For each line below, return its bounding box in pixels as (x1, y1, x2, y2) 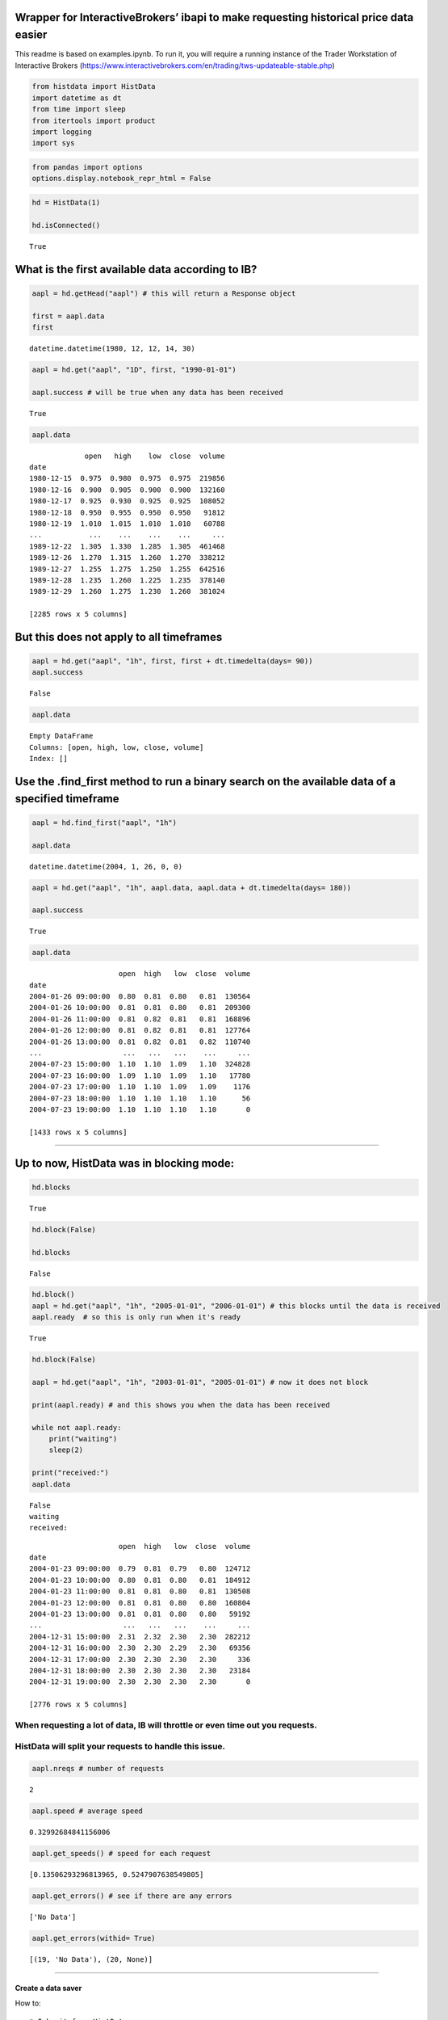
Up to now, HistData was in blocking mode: (15, 1156, 235, 1170)
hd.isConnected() (31, 221, 101, 229)
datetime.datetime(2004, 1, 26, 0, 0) (29, 861, 183, 871)
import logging (31, 128, 92, 137)
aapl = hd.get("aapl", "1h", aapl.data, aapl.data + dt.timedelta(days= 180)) (31, 883, 351, 892)
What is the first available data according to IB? (15, 263, 257, 276)
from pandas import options (31, 162, 143, 172)
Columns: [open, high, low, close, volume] (29, 743, 204, 751)
